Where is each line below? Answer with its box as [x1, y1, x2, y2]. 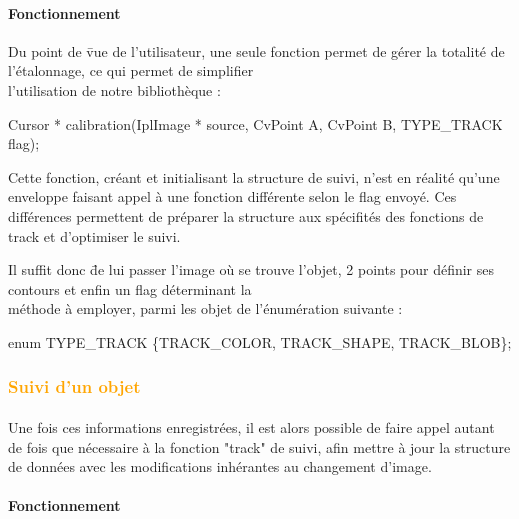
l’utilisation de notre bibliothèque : [8, 79, 221, 100]
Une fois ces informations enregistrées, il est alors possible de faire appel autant [8, 416, 495, 437]
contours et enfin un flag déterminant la [8, 278, 252, 299]
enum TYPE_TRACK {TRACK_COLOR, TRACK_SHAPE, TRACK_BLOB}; [8, 331, 512, 352]
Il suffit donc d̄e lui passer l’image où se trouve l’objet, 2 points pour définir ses [8, 259, 495, 280]
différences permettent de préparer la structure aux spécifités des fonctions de [8, 205, 484, 226]
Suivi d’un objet [8, 374, 141, 399]
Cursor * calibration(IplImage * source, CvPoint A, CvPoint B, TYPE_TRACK [8, 113, 503, 134]
